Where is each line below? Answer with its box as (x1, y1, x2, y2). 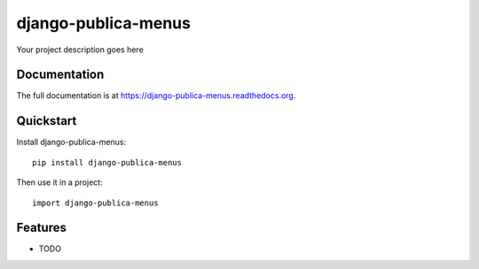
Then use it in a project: (16, 177, 103, 188)
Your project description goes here (16, 44, 144, 55)
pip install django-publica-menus (32, 158, 182, 167)
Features (16, 220, 67, 235)
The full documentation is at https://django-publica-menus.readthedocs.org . (16, 90, 296, 101)
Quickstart (16, 113, 77, 128)
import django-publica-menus (32, 197, 159, 208)
